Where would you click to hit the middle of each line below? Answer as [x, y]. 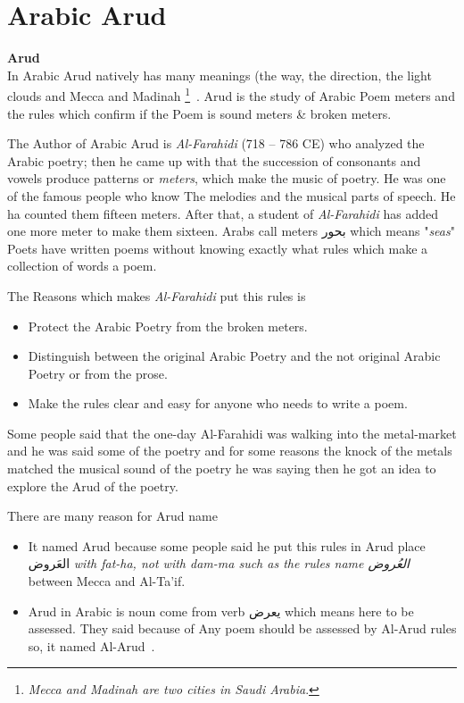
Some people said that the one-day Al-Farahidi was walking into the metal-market [232, 433]
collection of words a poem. [82, 266]
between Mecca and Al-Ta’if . [107, 581]
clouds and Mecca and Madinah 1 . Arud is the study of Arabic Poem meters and [231, 94]
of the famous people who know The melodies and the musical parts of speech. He [232, 195]
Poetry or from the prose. [98, 373]
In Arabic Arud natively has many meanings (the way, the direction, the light [220, 75]
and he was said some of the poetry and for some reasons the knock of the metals [230, 451]
